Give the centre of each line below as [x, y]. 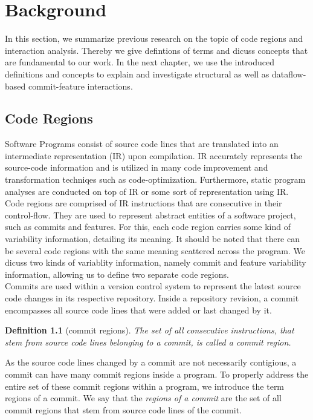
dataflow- [289, 74]
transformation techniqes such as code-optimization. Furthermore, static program [155, 179]
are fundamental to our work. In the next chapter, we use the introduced [140, 62]
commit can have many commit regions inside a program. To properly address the [157, 374]
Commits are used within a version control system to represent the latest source [153, 286]
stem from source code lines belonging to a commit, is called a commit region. [148, 342]
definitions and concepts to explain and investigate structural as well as [137, 74]
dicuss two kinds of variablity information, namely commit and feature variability [156, 262]
